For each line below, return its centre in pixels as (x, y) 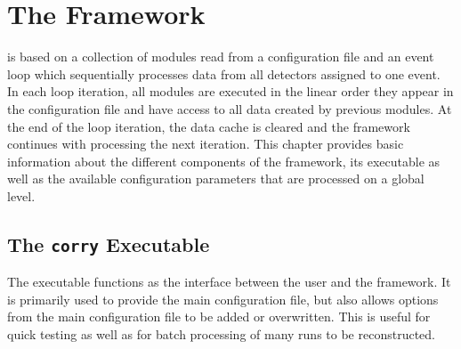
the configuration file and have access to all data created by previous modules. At (230, 108)
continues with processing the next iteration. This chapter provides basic (206, 144)
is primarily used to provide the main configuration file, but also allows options (223, 299)
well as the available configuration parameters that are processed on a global (216, 179)
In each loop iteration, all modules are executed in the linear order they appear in (230, 91)
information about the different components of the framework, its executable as (224, 161)
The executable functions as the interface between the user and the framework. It (229, 282)
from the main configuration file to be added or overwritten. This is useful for (219, 317)
